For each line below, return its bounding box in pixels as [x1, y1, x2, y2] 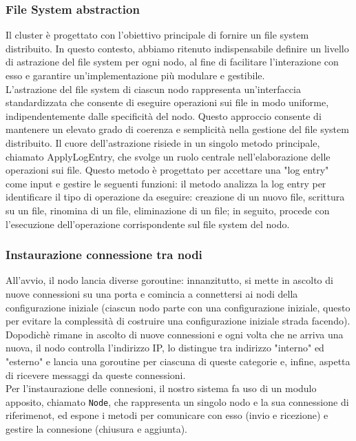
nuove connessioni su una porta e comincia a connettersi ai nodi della [6, 286, 298, 300]
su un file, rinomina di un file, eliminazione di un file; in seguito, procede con [6, 203, 330, 217]
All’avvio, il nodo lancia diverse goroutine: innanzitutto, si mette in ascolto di [6, 273, 333, 287]
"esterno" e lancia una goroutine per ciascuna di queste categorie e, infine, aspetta [6, 353, 350, 368]
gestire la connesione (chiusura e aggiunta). [6, 421, 187, 435]
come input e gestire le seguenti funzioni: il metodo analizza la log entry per [6, 176, 326, 190]
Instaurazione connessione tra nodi [6, 246, 202, 263]
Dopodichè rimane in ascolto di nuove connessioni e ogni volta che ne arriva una [6, 327, 344, 341]
